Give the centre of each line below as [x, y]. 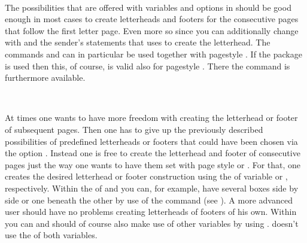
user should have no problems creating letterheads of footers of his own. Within [151, 212]
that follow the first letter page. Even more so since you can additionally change [152, 30]
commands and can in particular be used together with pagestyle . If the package [153, 54]
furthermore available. [45, 78]
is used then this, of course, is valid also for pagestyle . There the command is [148, 66]
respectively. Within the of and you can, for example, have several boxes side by [152, 188]
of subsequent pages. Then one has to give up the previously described [134, 129]
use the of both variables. [51, 235]
